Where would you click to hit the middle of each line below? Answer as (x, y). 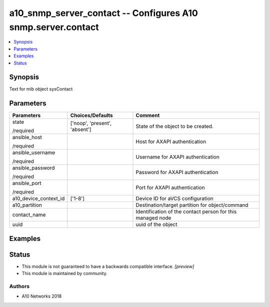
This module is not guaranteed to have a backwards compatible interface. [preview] (108, 266)
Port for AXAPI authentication (170, 187)
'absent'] (81, 129)
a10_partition (27, 205)
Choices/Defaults (91, 115)
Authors (19, 286)
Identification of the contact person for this (186, 211)
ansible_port (27, 183)
